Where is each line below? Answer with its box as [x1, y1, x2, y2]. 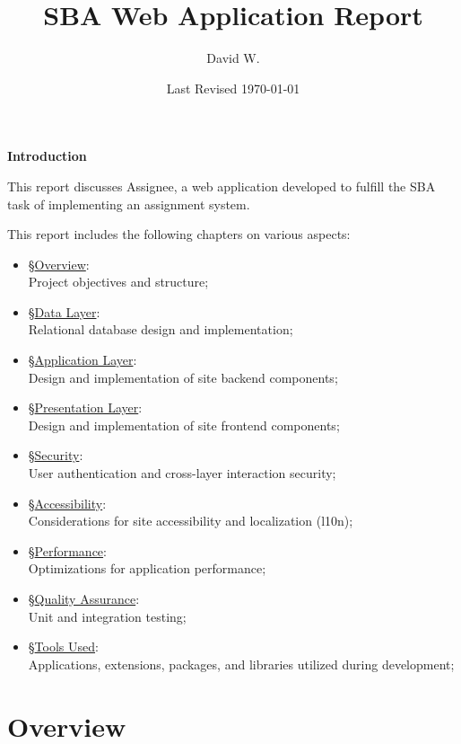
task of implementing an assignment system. [7, 194, 250, 213]
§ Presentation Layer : [28, 398, 143, 417]
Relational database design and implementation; [28, 320, 293, 339]
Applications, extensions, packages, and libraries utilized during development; [28, 654, 455, 673]
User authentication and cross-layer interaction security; [28, 464, 336, 483]
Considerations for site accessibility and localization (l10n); [28, 511, 353, 530]
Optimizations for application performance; [28, 559, 266, 578]
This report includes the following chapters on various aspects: [7, 225, 351, 244]
